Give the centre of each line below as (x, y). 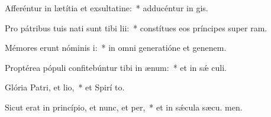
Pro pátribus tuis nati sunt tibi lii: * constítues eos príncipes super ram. (136, 27)
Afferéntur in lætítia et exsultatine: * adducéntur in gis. (107, 8)
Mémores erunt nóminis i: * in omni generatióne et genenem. (116, 48)
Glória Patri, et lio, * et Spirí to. (65, 87)
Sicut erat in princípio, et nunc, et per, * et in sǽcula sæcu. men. (124, 107)
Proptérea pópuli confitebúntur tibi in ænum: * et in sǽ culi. (116, 67)
